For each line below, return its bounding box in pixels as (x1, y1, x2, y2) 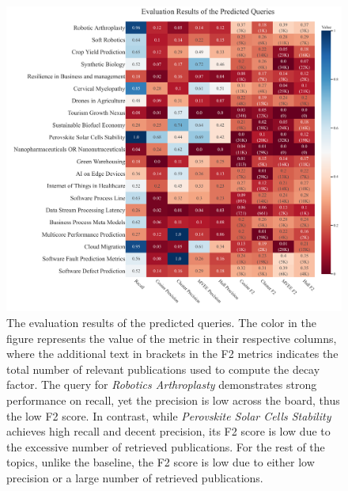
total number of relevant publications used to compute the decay (6, 360, 320, 377)
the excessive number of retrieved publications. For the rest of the (6, 438, 325, 455)
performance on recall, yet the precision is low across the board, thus (6, 392, 340, 409)
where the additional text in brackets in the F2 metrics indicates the (6, 345, 339, 362)
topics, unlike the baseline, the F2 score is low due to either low (6, 454, 315, 470)
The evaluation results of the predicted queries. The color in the (6, 314, 316, 331)
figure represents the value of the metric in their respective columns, (6, 329, 337, 346)
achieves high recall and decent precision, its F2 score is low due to (6, 423, 331, 440)
